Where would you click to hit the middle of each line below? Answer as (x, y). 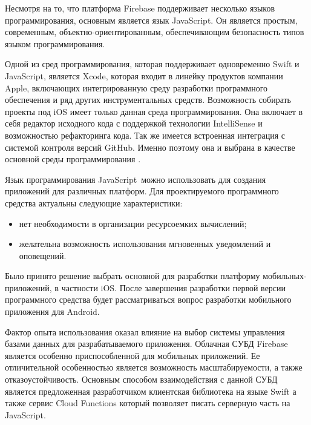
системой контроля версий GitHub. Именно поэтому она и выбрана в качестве (150, 147)
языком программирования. (55, 43)
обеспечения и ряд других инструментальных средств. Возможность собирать (148, 100)
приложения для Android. (52, 311)
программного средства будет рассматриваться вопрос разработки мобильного (148, 299)
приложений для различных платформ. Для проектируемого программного (142, 191)
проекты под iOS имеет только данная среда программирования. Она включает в (154, 111)
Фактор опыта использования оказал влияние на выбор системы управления (145, 331)
